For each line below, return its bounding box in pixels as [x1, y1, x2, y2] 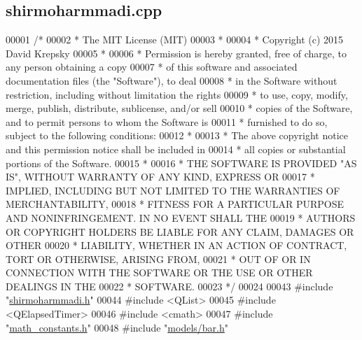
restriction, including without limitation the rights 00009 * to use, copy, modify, [6, 87, 348, 101]
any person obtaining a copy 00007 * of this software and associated [6, 59, 298, 74]
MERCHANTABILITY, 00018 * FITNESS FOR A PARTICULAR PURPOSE [6, 197, 344, 211]
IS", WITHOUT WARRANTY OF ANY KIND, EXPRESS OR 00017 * [6, 169, 315, 184]
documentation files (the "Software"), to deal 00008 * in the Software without [6, 73, 337, 87]
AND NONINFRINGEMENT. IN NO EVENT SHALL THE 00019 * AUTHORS [6, 210, 356, 225]
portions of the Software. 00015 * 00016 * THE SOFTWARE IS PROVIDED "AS [6, 155, 357, 170]
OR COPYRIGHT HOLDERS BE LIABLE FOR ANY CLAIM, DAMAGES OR [6, 224, 354, 239]
